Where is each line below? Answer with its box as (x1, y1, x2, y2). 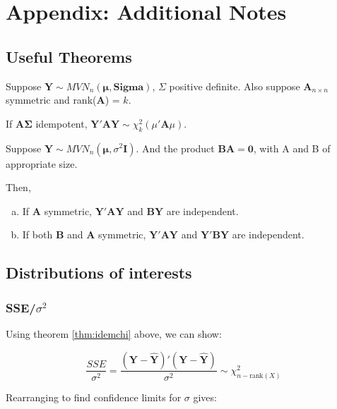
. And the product (136, 140, 215, 155)
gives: (193, 389, 217, 404)
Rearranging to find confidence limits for (6, 389, 182, 404)
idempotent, (35, 116, 88, 130)
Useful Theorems (6, 45, 132, 67)
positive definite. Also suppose (169, 78, 300, 93)
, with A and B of (253, 140, 331, 155)
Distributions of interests (6, 262, 192, 283)
